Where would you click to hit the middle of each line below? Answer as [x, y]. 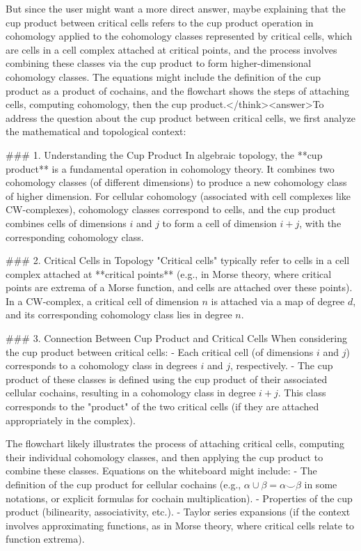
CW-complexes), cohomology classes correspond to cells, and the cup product [171, 209]
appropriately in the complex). [71, 420]
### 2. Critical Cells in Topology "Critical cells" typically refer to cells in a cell [178, 260]
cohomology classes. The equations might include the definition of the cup [163, 76]
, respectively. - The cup [282, 365]
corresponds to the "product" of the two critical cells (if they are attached [162, 406]
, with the [320, 223]
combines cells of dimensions [66, 223]
